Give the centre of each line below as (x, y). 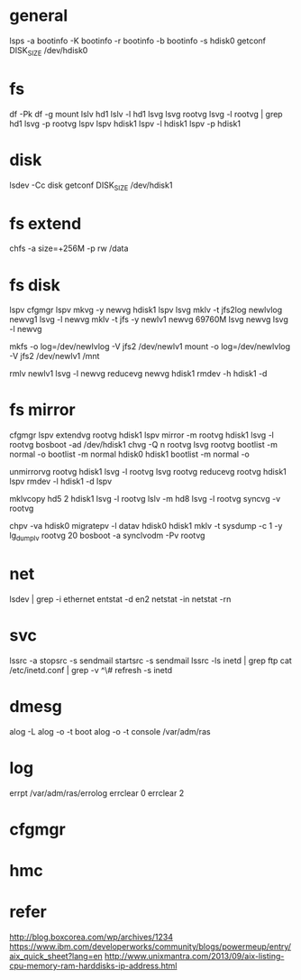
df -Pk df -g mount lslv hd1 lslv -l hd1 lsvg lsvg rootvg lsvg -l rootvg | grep (146, 114)
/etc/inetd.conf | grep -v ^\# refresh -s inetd (91, 670)
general (39, 16)
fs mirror (42, 410)
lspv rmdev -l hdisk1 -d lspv (61, 481)
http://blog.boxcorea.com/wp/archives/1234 (91, 937)
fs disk (35, 285)
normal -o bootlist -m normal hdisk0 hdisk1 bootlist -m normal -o (130, 454)
